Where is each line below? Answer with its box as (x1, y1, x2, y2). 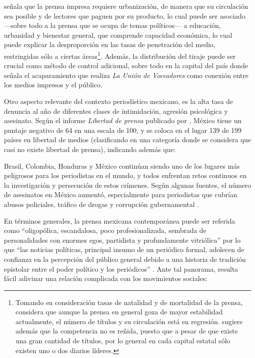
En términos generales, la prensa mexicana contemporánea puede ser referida (4, 215, 235, 226)
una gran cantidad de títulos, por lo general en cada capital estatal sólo (15, 335, 230, 346)
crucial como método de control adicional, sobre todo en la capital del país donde (4, 60, 248, 71)
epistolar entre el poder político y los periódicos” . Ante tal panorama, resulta (4, 263, 238, 274)
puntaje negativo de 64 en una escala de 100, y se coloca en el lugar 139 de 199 (4, 125, 242, 135)
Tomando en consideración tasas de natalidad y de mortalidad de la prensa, (15, 297, 243, 307)
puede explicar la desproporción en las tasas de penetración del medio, (4, 39, 215, 50)
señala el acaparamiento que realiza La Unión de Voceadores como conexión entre (4, 70, 249, 80)
